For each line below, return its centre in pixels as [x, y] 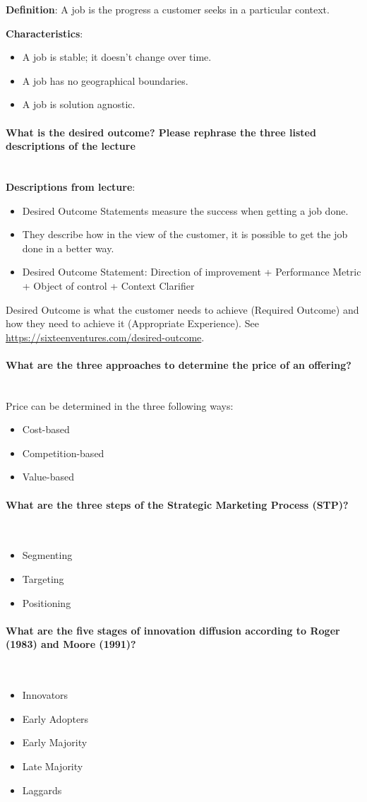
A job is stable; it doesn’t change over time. [117, 57]
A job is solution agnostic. [79, 104]
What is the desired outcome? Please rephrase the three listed [161, 132]
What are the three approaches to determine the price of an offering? [179, 364]
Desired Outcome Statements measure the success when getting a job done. [185, 210]
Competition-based [63, 453]
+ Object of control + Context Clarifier [108, 285]
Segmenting [47, 555]
